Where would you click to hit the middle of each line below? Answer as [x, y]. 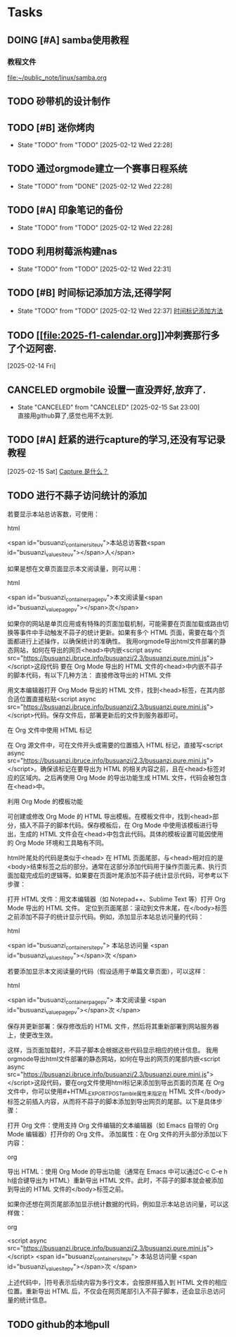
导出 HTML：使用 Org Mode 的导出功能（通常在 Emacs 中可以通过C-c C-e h [118, 1171]
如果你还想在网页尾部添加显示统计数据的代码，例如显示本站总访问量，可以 [115, 1204]
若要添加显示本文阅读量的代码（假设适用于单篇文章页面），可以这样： [107, 972]
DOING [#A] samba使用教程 [68, 40]
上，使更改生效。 [32, 1035]
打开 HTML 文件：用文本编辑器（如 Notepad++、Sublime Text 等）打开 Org [117, 899]
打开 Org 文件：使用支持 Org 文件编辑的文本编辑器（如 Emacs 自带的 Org [113, 1125]
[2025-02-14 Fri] [32, 366]
